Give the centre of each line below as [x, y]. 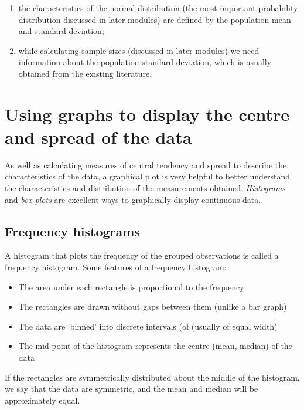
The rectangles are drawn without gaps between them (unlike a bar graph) [153, 306]
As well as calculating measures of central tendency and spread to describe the [146, 165]
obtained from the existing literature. [85, 73]
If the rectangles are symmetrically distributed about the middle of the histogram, [152, 377]
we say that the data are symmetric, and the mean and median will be [131, 389]
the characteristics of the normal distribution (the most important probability [158, 8]
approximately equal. [42, 400]
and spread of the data [98, 136]
